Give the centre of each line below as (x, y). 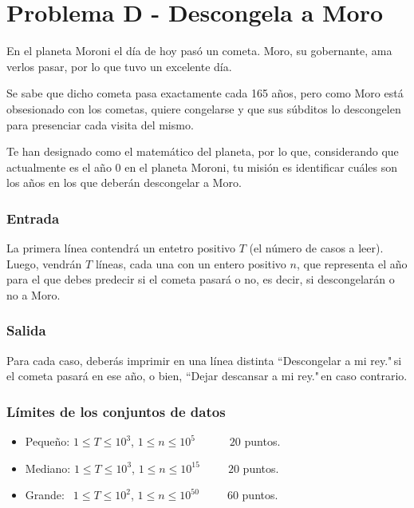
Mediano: (48, 468)
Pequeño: (47, 441)
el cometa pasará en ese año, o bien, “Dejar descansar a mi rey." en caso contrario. (207, 376)
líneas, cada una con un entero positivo (191, 263)
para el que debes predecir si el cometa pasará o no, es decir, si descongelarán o (201, 279)
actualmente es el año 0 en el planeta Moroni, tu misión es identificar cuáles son (202, 167)
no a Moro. (34, 294)
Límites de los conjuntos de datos (116, 411)
